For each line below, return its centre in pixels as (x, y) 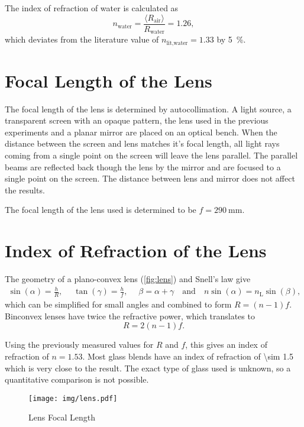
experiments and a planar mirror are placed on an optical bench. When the (141, 132)
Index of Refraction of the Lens (136, 250)
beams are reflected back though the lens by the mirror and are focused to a (143, 166)
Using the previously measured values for (79, 344)
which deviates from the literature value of (82, 39)
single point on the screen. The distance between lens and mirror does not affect (150, 178)
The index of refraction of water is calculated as (92, 8)
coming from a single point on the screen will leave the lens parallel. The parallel (151, 155)
